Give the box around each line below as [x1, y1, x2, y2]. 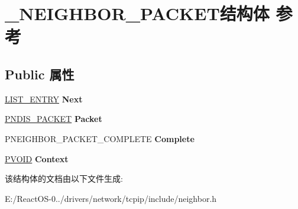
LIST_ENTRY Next [5, 92, 83, 105]
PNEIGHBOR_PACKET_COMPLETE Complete [5, 132, 195, 144]
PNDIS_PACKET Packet [5, 112, 102, 125]
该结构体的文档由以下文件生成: [5, 172, 123, 185]
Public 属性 [5, 65, 74, 83]
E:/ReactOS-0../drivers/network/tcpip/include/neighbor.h [5, 192, 217, 204]
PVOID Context [5, 152, 69, 165]
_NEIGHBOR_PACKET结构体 [5, 1, 270, 25]
